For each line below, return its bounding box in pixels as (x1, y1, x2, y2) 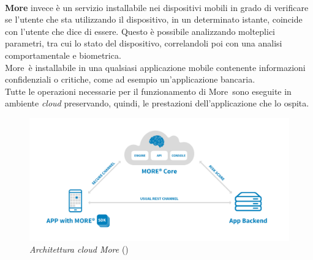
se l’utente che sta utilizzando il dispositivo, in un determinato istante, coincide (5, 13, 303, 26)
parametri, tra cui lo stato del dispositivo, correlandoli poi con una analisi (5, 37, 282, 50)
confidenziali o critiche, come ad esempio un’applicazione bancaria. (5, 73, 255, 86)
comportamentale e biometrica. (5, 48, 121, 61)
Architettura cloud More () (29, 243, 129, 256)
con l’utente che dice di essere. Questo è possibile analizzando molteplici (5, 24, 275, 37)
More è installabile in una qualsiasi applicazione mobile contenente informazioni (5, 61, 306, 73)
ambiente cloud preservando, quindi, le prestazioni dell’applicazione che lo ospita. (5, 97, 309, 110)
